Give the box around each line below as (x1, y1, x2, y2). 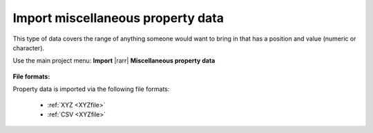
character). (12, 43, 45, 52)
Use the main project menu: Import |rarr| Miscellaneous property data (12, 57, 216, 65)
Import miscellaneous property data (12, 10, 224, 25)
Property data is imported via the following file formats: (12, 85, 170, 93)
